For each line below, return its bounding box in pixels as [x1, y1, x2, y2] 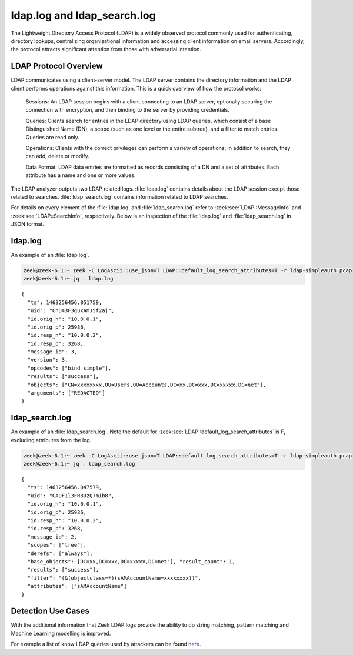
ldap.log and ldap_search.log [11, 9, 156, 22]
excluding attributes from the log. [11, 436, 92, 443]
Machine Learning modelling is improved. [11, 630, 111, 637]
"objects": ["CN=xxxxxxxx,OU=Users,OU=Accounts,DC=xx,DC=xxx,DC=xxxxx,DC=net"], [27, 381, 267, 388]
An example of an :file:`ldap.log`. [11, 252, 90, 258]
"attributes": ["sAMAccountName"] [27, 583, 127, 590]
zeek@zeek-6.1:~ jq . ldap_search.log [23, 460, 135, 467]
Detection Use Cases [11, 606, 89, 616]
